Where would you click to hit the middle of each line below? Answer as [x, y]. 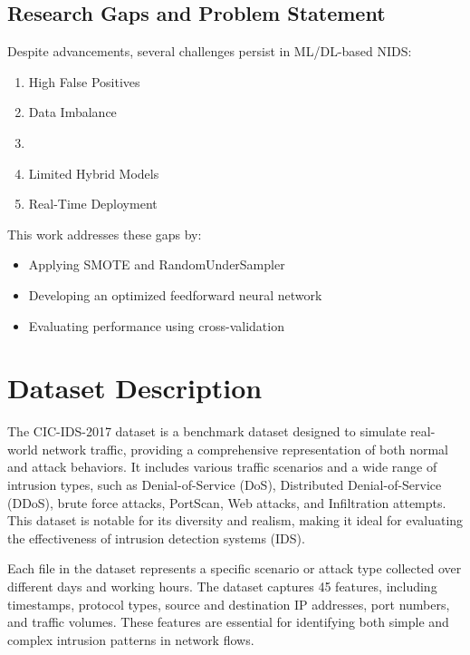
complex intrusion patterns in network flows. [131, 639]
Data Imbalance [72, 112]
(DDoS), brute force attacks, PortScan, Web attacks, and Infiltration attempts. [227, 502]
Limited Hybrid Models [94, 173]
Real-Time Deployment [93, 204]
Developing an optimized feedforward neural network [175, 294]
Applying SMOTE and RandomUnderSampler [157, 264]
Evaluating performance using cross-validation [156, 325]
